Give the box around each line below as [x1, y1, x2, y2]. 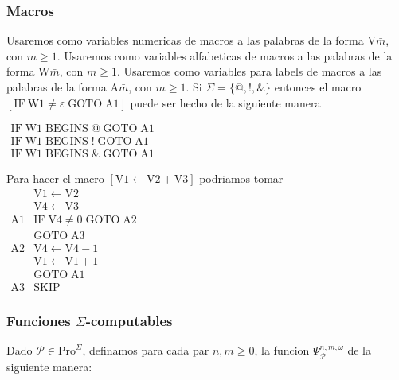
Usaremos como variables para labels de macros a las [123, 63, 382, 79]
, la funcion [254, 342, 310, 359]
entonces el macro [274, 79, 362, 95]
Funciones [6, 311, 71, 331]
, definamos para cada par [82, 342, 209, 359]
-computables [85, 311, 173, 331]
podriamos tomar [199, 170, 284, 187]
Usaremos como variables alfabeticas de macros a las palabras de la [64, 47, 393, 64]
